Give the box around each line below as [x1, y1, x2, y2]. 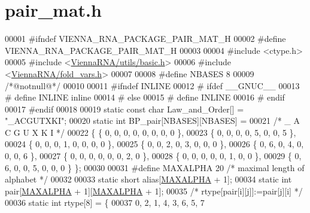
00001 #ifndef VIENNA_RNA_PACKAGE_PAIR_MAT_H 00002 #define [5, 32, 286, 45]
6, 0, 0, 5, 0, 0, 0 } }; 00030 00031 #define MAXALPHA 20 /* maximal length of [5, 161, 305, 174]
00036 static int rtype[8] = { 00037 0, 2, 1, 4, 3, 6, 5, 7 [5, 196, 205, 209]
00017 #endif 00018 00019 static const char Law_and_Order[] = [5, 102, 244, 115]
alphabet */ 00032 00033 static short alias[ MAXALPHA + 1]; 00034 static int [5, 173, 292, 185]
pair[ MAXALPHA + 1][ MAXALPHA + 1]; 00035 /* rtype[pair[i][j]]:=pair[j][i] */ [5, 184, 303, 197]
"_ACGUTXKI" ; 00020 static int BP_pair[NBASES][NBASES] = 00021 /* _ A [5, 114, 300, 127]
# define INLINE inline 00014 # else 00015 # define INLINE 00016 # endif [5, 91, 285, 104]
